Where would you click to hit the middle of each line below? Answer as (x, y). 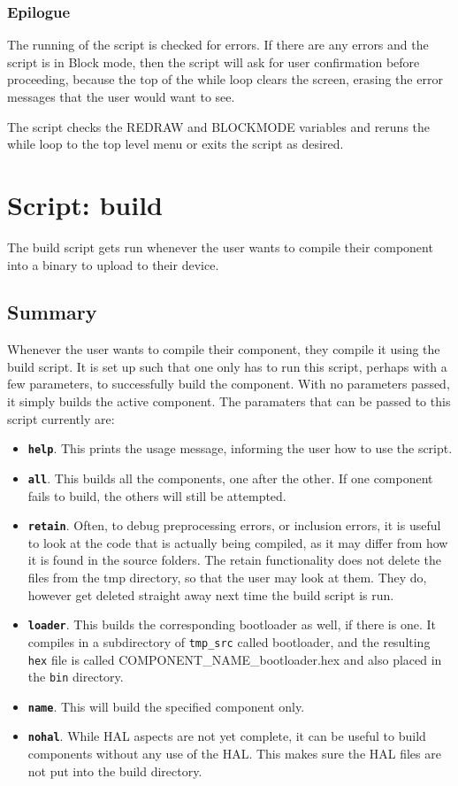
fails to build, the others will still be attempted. (157, 495)
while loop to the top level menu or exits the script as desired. (176, 144)
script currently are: (61, 418)
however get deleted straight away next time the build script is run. (211, 594)
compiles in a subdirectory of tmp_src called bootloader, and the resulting (229, 641)
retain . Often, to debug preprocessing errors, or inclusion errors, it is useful (234, 525)
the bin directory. (76, 677)
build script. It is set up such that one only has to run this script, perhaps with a (227, 366)
